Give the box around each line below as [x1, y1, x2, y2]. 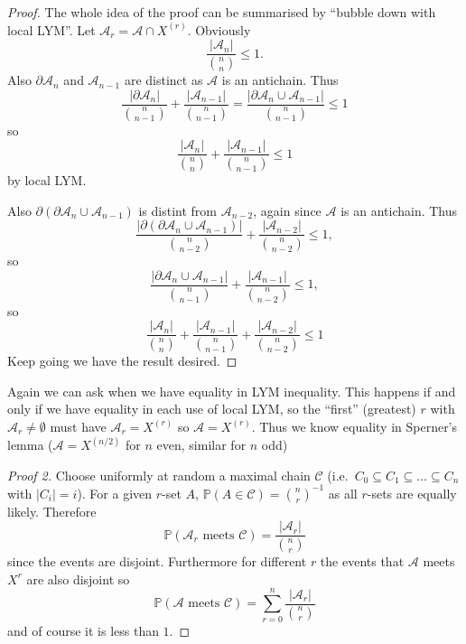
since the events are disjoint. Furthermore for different [7, 552, 307, 571]
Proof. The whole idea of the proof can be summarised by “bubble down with [7, 3, 436, 21]
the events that [320, 552, 405, 571]
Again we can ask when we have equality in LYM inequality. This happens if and [7, 381, 456, 400]
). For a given [77, 483, 153, 502]
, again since [253, 201, 322, 219]
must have [50, 416, 107, 435]
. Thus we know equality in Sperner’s [251, 416, 458, 435]
